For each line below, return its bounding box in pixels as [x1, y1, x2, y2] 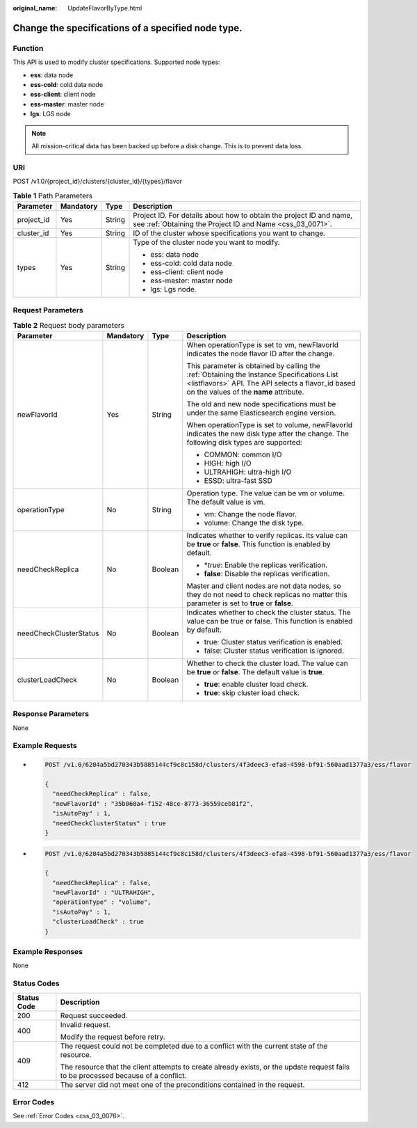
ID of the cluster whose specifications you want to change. [133, 228, 326, 238]
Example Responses [13, 947, 83, 957]
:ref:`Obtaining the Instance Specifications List [186, 370, 338, 379]
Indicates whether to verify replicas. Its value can [186, 530, 347, 540]
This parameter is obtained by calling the [186, 360, 320, 370]
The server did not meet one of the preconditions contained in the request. [60, 1079, 305, 1089]
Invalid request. [60, 1019, 111, 1029]
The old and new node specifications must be [186, 399, 336, 408]
